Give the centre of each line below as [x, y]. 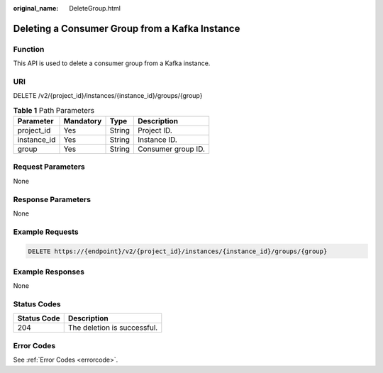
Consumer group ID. [171, 149]
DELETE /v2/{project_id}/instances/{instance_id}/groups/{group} [108, 96]
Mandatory [83, 121]
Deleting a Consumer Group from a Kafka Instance [127, 28]
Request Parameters [49, 167]
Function [29, 49]
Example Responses [49, 272]
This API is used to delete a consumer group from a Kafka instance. [112, 63]
